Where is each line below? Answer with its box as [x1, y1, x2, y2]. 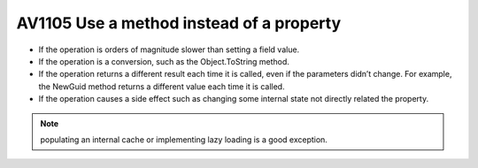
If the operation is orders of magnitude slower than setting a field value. [38, 44, 300, 55]
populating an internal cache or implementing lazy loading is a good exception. [40, 134, 328, 145]
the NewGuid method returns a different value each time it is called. [38, 80, 285, 92]
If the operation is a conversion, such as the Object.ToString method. [38, 56, 289, 66]
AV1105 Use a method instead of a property [16, 13, 342, 33]
